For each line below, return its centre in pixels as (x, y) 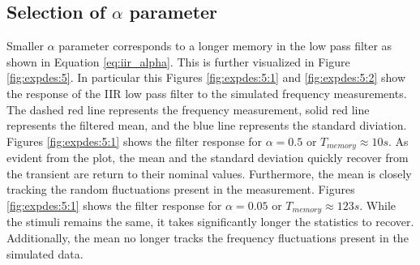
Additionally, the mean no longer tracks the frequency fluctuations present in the (208, 238)
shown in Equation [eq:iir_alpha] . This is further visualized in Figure (178, 61)
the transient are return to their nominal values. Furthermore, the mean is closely (209, 173)
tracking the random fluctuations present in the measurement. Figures (181, 189)
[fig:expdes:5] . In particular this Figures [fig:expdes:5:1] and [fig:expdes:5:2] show (206, 77)
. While (378, 205)
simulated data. (45, 253)
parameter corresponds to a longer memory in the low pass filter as (225, 46)
